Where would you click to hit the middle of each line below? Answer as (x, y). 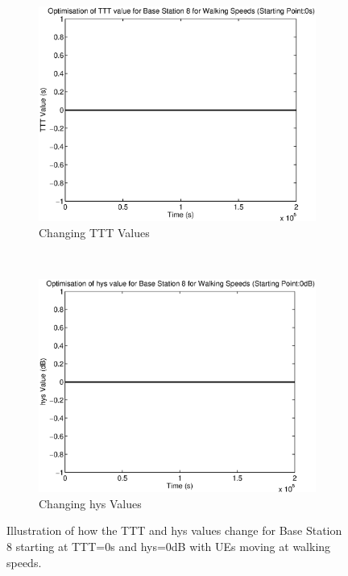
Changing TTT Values (94, 232)
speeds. (24, 562)
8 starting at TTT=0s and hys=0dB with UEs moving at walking (169, 546)
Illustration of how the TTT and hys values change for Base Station (174, 530)
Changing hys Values (90, 503)
